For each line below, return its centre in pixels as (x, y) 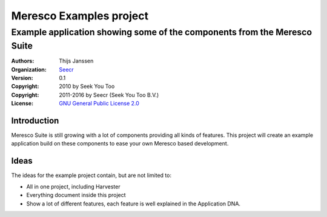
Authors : (23, 61)
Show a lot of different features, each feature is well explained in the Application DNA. (134, 204)
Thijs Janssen (76, 61)
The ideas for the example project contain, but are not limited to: (91, 175)
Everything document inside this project (76, 195)
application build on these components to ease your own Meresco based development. (120, 144)
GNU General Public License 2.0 (99, 104)
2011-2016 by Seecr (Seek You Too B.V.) (109, 95)
